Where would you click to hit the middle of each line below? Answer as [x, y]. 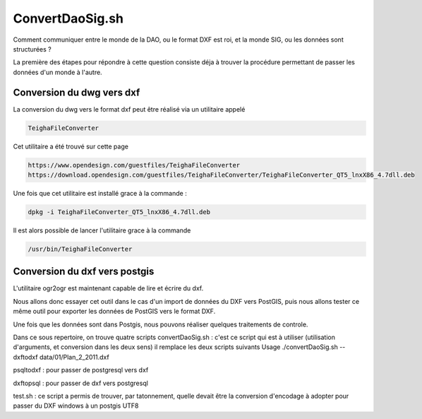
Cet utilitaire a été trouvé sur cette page [71, 146]
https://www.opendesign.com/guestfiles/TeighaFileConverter [134, 165]
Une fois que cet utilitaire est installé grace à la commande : [100, 193]
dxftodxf [25, 357]
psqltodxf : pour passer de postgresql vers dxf [81, 370]
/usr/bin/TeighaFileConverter [80, 249]
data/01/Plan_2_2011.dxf [74, 357]
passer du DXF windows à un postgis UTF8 [76, 406]
